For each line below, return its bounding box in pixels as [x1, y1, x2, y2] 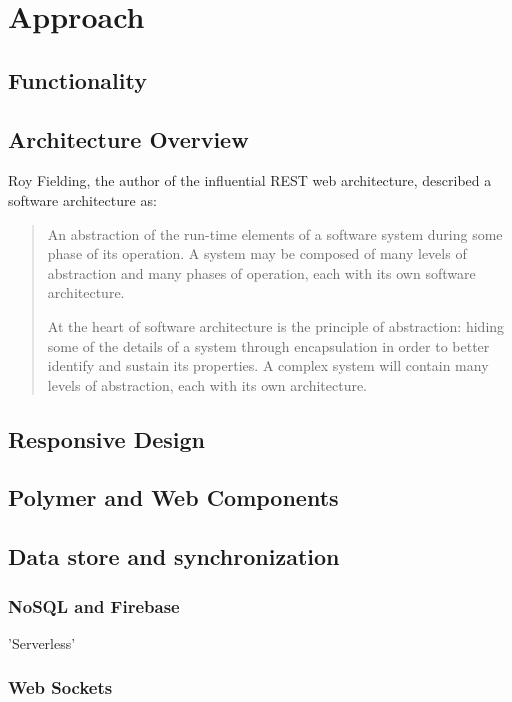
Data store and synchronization [8, 541, 340, 572]
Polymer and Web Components [8, 482, 339, 513]
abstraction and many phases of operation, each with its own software [47, 262, 476, 283]
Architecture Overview [8, 123, 249, 154]
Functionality [8, 64, 147, 95]
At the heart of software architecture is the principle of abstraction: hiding [47, 315, 505, 336]
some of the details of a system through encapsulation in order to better [47, 335, 490, 356]
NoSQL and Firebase [8, 593, 180, 618]
